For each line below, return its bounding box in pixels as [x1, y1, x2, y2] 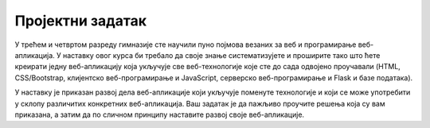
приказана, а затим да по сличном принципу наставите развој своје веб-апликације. [14, 110, 305, 119]
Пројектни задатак [14, 12, 147, 29]
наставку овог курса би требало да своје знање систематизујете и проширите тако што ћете [62, 50, 381, 60]
